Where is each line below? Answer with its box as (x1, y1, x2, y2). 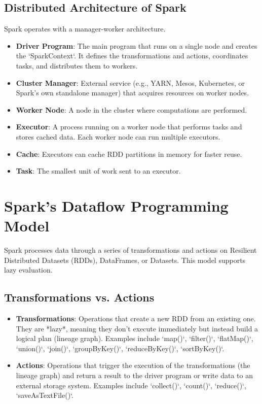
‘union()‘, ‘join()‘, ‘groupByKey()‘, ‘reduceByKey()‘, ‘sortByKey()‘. (16, 343, 224, 353)
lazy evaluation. (4, 264, 53, 275)
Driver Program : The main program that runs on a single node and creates (16, 40, 257, 51)
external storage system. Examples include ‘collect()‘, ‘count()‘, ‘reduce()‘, (16, 380, 246, 390)
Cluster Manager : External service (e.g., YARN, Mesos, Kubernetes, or (16, 77, 245, 88)
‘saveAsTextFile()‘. (16, 390, 73, 400)
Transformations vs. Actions (4, 289, 155, 305)
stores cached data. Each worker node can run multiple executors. (16, 131, 220, 142)
